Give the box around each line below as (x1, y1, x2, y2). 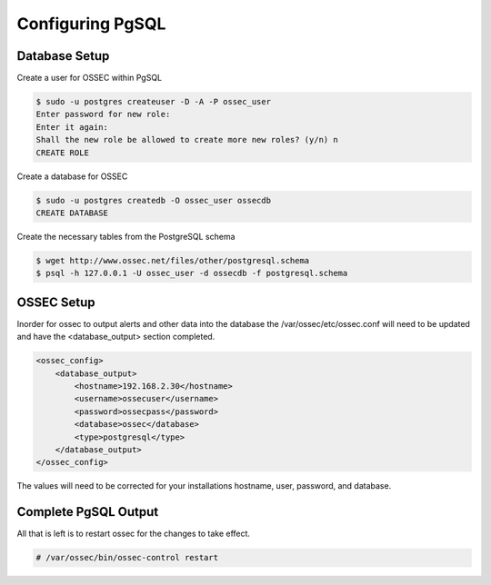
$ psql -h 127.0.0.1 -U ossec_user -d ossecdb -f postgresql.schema (35, 268, 348, 279)
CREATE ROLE (35, 147, 90, 158)
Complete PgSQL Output (16, 504, 159, 520)
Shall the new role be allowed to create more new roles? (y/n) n (35, 134, 338, 145)
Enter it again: (35, 122, 109, 132)
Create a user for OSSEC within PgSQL (16, 73, 163, 84)
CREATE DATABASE (35, 207, 109, 218)
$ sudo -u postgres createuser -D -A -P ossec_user (35, 96, 272, 107)
